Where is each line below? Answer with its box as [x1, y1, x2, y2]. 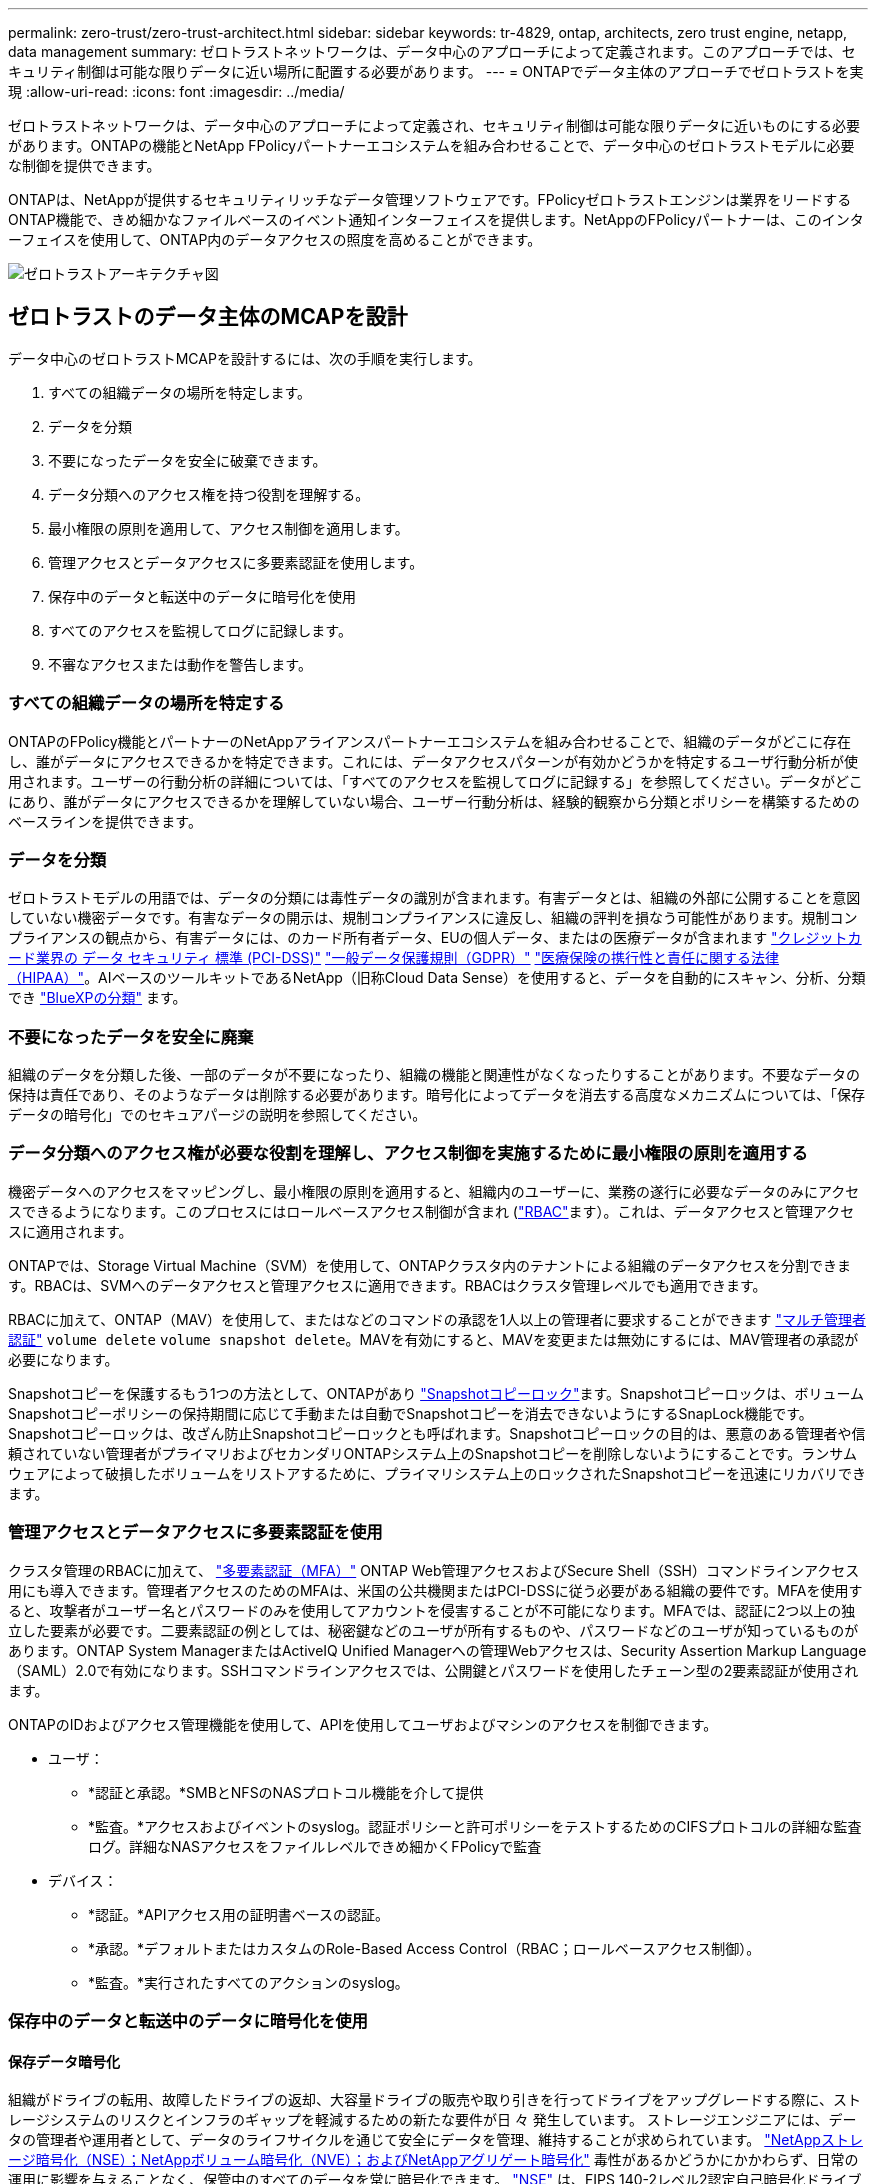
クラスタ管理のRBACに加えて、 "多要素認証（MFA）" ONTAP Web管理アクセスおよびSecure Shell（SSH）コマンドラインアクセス [8, 1561, 860, 1579]
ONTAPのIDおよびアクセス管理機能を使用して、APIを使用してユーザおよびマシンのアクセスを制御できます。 [8, 1715, 718, 1733]
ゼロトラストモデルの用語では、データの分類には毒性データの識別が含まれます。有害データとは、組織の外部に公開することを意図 [8, 889, 861, 907]
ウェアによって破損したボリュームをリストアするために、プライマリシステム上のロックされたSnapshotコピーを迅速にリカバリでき [8, 1464, 866, 1482]
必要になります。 [8, 1350, 119, 1368]
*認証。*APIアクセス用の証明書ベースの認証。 [88, 1905, 389, 1923]
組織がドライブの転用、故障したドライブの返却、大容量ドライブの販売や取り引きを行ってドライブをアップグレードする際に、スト [8, 2091, 861, 2109]
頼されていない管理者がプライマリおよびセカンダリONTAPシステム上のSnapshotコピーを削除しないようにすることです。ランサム [8, 1444, 857, 1462]
